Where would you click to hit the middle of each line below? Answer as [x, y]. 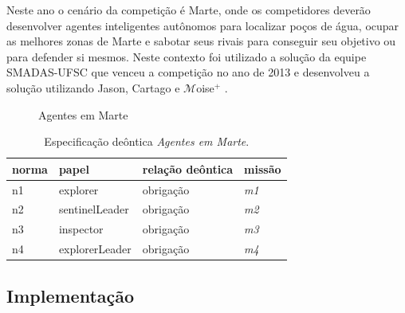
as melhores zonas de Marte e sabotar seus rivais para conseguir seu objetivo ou [201, 41]
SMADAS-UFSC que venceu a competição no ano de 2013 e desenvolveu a [188, 72]
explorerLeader [95, 249]
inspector [81, 229]
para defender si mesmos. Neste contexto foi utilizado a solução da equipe [187, 56]
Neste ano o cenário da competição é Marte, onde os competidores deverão [189, 10]
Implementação [71, 295]
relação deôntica [188, 168]
